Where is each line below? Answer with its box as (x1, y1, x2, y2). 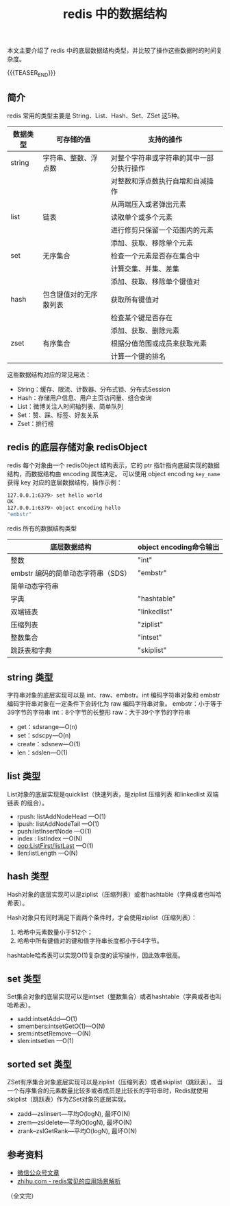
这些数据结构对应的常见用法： (7, 370, 91, 379)
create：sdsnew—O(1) (16, 739, 81, 748)
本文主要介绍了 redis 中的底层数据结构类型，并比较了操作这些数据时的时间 (7, 46, 217, 55)
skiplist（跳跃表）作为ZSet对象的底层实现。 (7, 1095, 130, 1104)
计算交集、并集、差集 (110, 264, 180, 273)
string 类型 (7, 671, 53, 683)
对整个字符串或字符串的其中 (110, 153, 201, 162)
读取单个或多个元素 (110, 212, 173, 222)
